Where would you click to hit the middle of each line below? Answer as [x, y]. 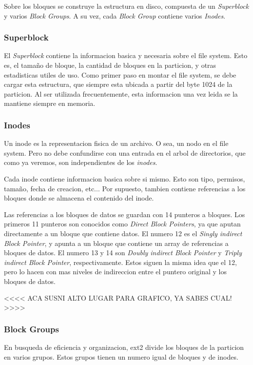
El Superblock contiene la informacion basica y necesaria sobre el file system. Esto [126, 55]
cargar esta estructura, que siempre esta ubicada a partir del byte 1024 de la [118, 84]
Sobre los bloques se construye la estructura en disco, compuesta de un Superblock [126, 6]
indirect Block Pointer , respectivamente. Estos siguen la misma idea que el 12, [120, 262]
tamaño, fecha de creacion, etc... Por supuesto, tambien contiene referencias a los [125, 188]
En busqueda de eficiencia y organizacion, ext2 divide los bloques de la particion [124, 347]
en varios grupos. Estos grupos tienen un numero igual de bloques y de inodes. [121, 356]
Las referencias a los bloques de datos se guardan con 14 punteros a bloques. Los [125, 214]
